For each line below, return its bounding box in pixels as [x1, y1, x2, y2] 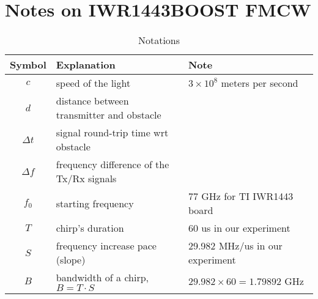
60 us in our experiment [188, 221, 290, 235]
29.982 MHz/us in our [188, 238, 283, 253]
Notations [138, 33, 180, 48]
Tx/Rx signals [56, 171, 117, 186]
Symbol [10, 57, 46, 72]
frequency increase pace [56, 238, 157, 253]
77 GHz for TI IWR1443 [188, 189, 294, 204]
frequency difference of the [56, 157, 169, 172]
